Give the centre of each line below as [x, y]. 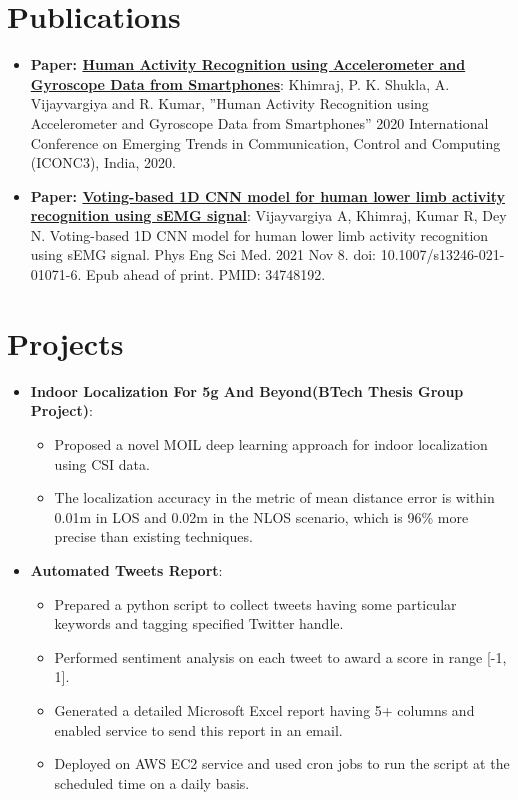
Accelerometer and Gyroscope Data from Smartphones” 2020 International [259, 122]
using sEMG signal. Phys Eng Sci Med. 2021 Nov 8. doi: [203, 254]
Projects [65, 342]
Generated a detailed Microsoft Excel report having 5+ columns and [264, 709]
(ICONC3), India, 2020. [103, 162]
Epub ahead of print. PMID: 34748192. [206, 274]
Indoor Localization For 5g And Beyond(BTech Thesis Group [247, 390]
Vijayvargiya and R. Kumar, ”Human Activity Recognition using [229, 103]
